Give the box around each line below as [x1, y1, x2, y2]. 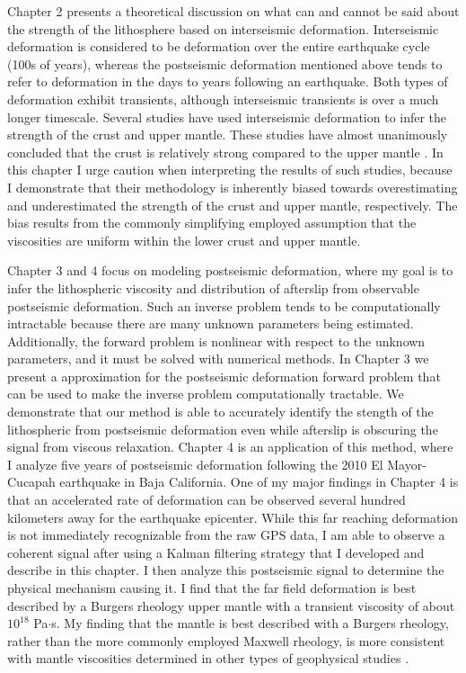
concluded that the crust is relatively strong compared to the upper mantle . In [7, 142, 444, 161]
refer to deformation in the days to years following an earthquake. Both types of [7, 72, 448, 91]
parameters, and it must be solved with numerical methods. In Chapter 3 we [7, 349, 429, 368]
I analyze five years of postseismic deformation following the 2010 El [7, 454, 383, 473]
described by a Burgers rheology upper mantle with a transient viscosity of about [7, 596, 455, 615]
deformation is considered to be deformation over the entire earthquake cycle [7, 37, 430, 56]
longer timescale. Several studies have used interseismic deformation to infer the [7, 107, 447, 126]
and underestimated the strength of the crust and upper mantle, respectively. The [7, 195, 458, 214]
